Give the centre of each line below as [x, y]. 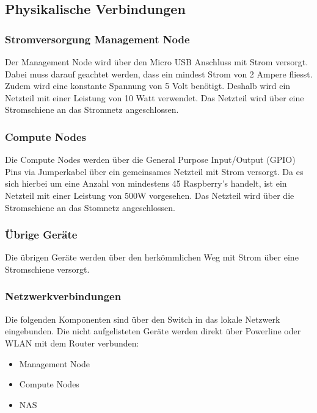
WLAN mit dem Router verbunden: [72, 343]
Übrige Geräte [41, 235]
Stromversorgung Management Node [97, 39]
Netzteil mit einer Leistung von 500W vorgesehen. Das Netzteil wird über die [150, 195]
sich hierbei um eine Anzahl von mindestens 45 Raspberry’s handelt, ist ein [146, 183]
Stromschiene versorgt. [47, 269]
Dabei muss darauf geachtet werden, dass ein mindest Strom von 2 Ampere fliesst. [159, 74]
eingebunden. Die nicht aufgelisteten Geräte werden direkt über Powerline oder [153, 331]
